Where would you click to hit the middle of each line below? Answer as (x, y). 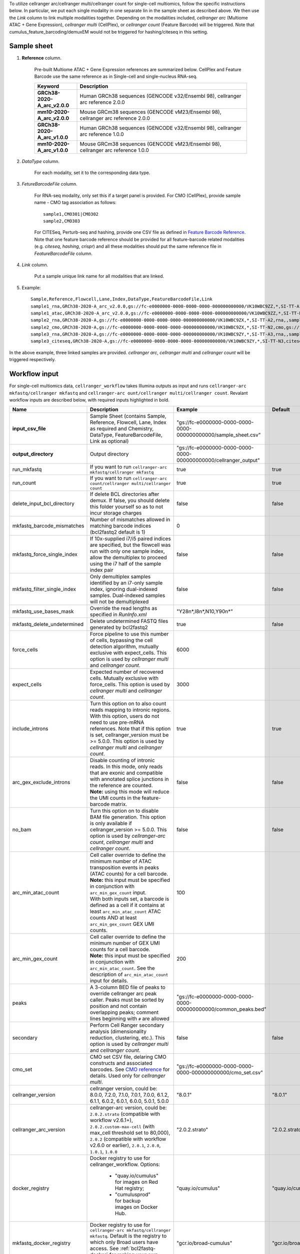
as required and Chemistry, (122, 429)
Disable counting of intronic (122, 760)
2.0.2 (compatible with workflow (128, 1139)
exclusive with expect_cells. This (128, 653)
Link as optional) (109, 441)
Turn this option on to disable (124, 811)
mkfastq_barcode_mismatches (48, 526)
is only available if (111, 824)
